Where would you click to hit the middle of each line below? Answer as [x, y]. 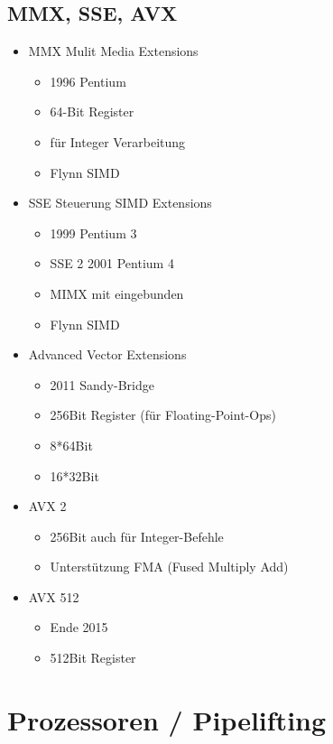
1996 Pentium [88, 81]
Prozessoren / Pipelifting [167, 719]
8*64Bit [71, 445]
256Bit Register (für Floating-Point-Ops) [163, 415]
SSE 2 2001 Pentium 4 [112, 263]
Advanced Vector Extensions [107, 354]
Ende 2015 [79, 627]
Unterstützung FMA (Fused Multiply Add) [169, 567]
